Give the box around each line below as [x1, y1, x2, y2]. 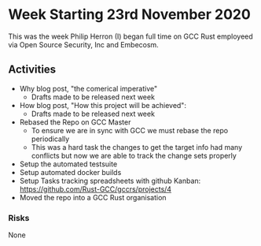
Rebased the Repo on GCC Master [19, 117, 131, 127]
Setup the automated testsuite [19, 159, 118, 169]
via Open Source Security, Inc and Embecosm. [8, 39, 159, 49]
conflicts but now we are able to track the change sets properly [31, 151, 237, 160]
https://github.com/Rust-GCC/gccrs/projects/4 [19, 184, 171, 194]
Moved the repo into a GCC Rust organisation [19, 192, 167, 202]
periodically [31, 134, 70, 143]
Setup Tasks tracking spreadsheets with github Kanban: [19, 176, 201, 185]
